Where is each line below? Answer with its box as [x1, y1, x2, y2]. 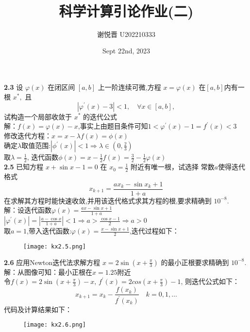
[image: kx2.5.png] [23, 243, 86, 250]
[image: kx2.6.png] [23, 321, 86, 329]
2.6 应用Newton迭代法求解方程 [4, 257, 100, 267]
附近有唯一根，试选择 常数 [131, 162, 215, 172]
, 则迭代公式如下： [181, 276, 240, 286]
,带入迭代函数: [27, 226, 71, 236]
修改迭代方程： [4, 130, 51, 140]
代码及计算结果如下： [4, 304, 72, 314]
